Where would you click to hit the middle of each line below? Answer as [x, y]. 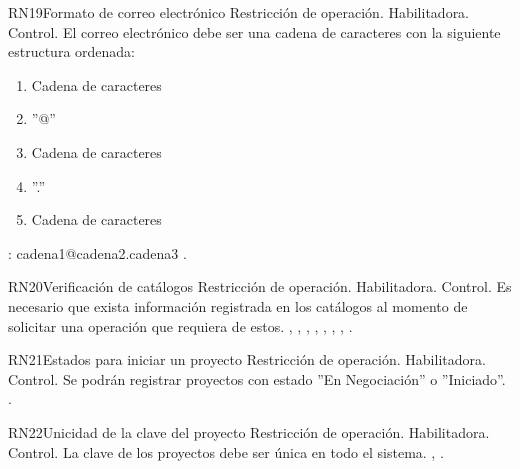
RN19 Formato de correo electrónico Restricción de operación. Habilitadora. [239, 12]
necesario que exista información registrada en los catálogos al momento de [238, 305]
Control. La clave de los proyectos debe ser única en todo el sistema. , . [226, 451]
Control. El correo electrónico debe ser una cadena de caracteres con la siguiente [254, 31]
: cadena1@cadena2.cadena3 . [97, 252]
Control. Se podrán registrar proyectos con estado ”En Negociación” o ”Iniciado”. [257, 378]
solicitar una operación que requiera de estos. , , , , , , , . [180, 325]
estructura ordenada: [71, 51]
